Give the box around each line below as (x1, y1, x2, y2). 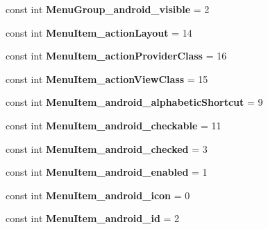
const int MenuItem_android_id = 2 (6, 211, 180, 226)
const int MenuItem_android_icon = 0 (6, 187, 190, 202)
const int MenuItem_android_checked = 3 (6, 141, 208, 156)
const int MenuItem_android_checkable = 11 (6, 118, 221, 132)
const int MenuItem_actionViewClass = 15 (6, 71, 208, 86)
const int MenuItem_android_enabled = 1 (6, 165, 208, 179)
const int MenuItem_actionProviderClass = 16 (6, 48, 227, 63)
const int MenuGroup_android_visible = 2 (6, 2, 210, 16)
